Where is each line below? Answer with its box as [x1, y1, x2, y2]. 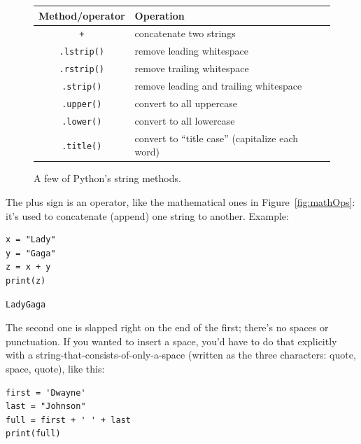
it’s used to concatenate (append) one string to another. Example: [6, 208, 289, 223]
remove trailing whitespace [134, 61, 249, 76]
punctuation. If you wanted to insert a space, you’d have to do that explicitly [6, 333, 337, 348]
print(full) [6, 429, 61, 439]
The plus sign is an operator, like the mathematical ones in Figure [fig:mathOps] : [6, 195, 355, 209]
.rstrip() [59, 64, 105, 75]
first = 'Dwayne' [6, 387, 86, 398]
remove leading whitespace [134, 43, 248, 58]
